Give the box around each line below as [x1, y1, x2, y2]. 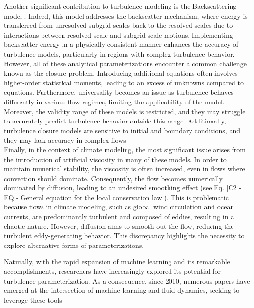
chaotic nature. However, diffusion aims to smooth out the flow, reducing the [4, 221, 234, 231]
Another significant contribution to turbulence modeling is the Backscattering [4, 1, 237, 11]
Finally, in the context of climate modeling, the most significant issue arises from [4, 144, 246, 154]
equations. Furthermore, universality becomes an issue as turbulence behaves [4, 87, 233, 97]
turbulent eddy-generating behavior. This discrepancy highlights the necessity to [4, 230, 245, 241]
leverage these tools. [4, 294, 64, 305]
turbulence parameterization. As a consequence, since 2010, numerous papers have [4, 275, 250, 286]
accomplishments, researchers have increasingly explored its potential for [4, 266, 221, 276]
